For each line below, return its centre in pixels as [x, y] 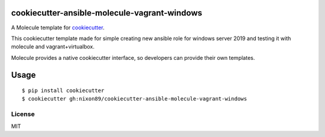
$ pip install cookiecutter [63, 91]
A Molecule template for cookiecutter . [58, 28]
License [23, 114]
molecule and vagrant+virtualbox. [53, 47]
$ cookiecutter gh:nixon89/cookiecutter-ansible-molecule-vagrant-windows [135, 99]
